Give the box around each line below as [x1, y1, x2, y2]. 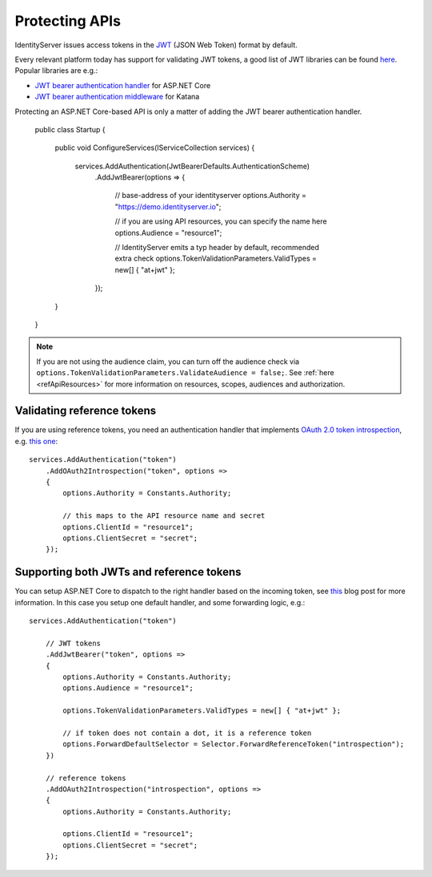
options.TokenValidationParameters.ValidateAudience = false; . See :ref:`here [36, 368, 335, 378]
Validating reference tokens [14, 404, 156, 418]
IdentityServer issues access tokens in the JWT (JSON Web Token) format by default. [14, 40, 298, 50]
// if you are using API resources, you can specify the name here [114, 216, 327, 226]
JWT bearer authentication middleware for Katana [34, 92, 200, 102]
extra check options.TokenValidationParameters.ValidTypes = [114, 253, 318, 264]
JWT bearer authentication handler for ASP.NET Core [34, 80, 211, 90]
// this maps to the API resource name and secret [62, 511, 266, 520]
